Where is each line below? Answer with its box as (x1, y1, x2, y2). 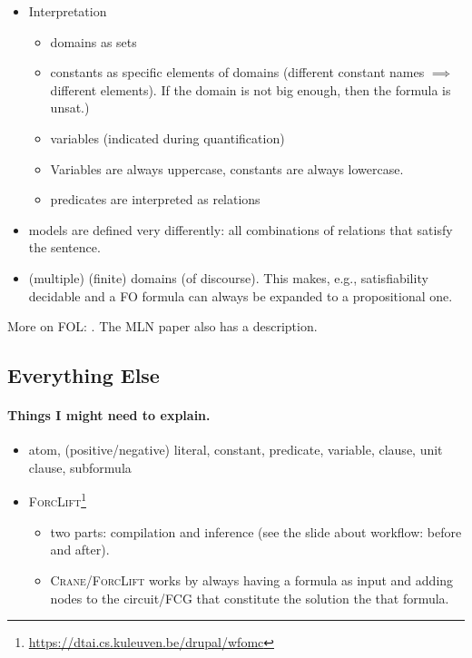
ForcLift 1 (28, 489, 86, 511)
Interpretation (28, 2, 107, 20)
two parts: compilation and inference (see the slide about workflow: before (50, 522, 462, 541)
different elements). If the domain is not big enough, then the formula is (50, 80, 451, 99)
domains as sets (50, 32, 137, 51)
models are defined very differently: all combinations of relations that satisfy (28, 220, 453, 239)
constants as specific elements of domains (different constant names (50, 63, 425, 82)
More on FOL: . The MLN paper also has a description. (7, 317, 318, 336)
